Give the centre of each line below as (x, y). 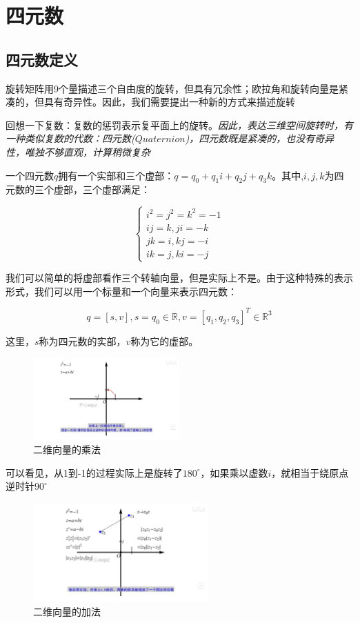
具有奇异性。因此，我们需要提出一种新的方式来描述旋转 (169, 102)
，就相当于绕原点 (310, 472)
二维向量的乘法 (67, 449)
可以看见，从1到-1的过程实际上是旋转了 (94, 472)
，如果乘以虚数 (234, 472)
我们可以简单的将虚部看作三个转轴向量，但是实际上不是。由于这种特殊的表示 (179, 278)
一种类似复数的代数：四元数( (70, 138)
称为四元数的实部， (82, 340)
